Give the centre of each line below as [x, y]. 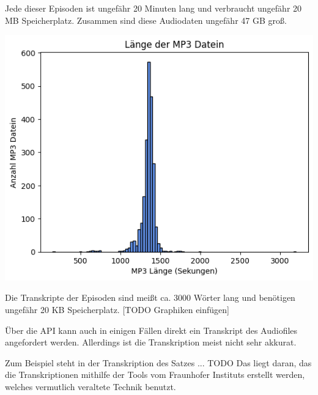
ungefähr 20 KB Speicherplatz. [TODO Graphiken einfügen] [117, 309]
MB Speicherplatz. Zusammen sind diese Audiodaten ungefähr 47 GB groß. [146, 20]
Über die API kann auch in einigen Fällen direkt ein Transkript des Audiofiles [151, 330]
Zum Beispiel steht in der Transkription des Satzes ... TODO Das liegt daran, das [158, 362]
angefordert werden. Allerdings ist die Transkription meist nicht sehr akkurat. [151, 342]
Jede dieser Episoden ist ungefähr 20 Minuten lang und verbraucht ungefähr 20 [153, 8]
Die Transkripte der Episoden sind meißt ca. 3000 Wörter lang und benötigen [150, 297]
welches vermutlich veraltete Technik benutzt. [91, 386]
